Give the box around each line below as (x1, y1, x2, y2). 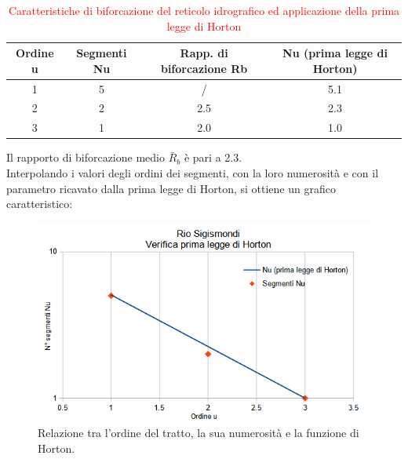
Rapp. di (180, 45, 228, 61)
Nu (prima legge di (282, 45, 388, 61)
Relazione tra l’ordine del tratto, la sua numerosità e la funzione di (38, 424, 359, 441)
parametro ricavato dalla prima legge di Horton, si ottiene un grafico (6, 180, 336, 196)
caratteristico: (6, 195, 73, 212)
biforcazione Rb (160, 60, 248, 76)
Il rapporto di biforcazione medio (6, 149, 165, 166)
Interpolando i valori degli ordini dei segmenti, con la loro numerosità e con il (6, 165, 379, 180)
